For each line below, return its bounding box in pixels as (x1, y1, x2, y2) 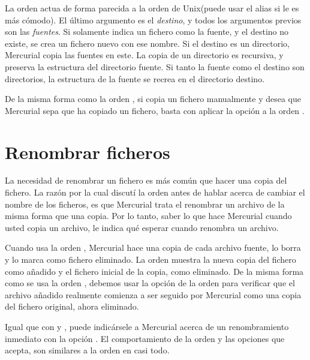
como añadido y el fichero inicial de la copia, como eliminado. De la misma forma (5, 265, 304, 277)
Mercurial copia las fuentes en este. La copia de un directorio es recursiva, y (5, 49, 284, 61)
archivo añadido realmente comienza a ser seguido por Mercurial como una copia (5, 288, 302, 301)
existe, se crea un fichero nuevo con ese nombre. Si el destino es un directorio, (5, 37, 290, 49)
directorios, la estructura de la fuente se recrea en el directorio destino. (5, 72, 265, 85)
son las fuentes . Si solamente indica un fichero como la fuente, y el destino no (5, 25, 289, 38)
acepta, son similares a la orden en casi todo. (5, 344, 170, 356)
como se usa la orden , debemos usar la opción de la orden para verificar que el (5, 277, 295, 289)
